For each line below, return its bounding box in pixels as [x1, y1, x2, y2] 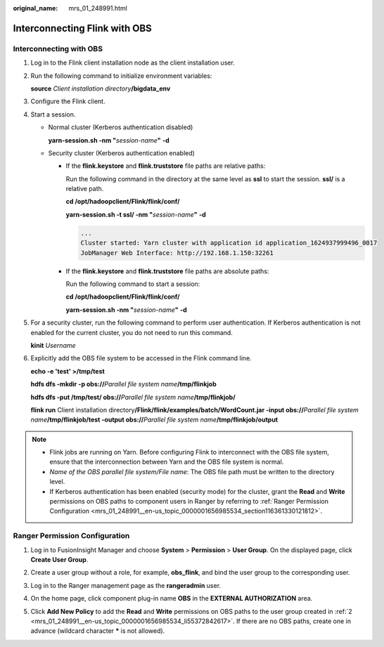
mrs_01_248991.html [68, 4, 128, 12]
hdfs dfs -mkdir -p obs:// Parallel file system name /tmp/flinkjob [30, 380, 217, 388]
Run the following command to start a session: [65, 280, 200, 288]
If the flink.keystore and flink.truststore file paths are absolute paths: [65, 267, 269, 275]
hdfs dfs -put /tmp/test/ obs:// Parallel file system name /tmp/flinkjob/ [30, 393, 236, 401]
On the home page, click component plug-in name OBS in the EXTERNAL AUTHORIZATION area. [30, 594, 313, 603]
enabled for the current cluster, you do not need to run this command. [30, 328, 233, 336]
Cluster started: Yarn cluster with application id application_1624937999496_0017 [80, 239, 378, 247]
